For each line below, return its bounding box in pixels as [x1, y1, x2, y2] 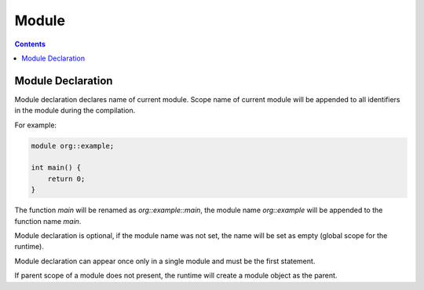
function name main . [14, 216, 82, 226]
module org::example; [31, 141, 115, 150]
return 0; [47, 174, 86, 183]
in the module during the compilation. [14, 106, 136, 116]
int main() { [31, 163, 82, 172]
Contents [14, 39, 46, 49]
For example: [14, 120, 57, 130]
